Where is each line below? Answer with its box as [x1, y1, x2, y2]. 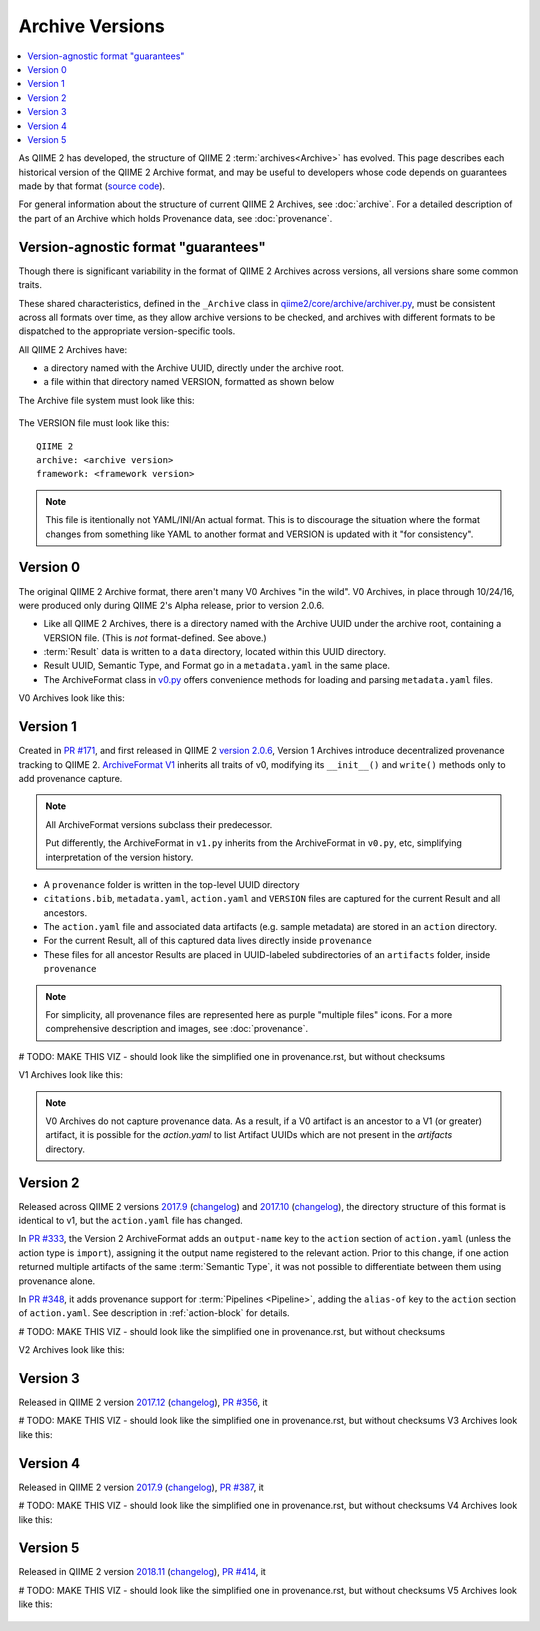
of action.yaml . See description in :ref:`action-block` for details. [18, 1307, 290, 1319]
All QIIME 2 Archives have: [18, 343, 128, 355]
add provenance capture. [18, 772, 123, 784]
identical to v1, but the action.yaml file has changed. [18, 1215, 244, 1227]
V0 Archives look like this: [18, 692, 125, 704]
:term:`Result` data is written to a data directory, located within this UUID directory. [43, 646, 387, 658]
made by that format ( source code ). [18, 180, 165, 192]
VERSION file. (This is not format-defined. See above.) [43, 631, 267, 644]
